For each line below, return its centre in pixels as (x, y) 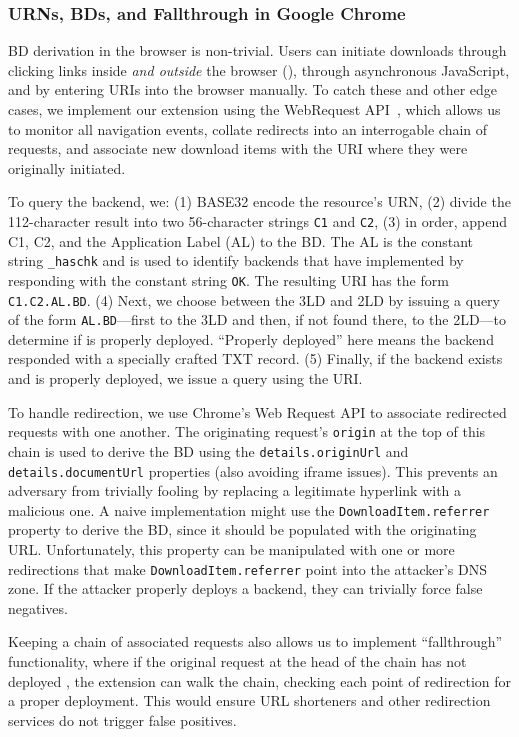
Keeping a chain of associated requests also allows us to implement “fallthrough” (255, 641)
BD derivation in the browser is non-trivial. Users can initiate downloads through (257, 50)
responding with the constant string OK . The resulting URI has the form (228, 279)
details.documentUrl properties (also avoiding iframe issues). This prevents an (253, 470)
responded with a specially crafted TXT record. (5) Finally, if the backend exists (255, 358)
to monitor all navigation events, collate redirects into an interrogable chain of (248, 128)
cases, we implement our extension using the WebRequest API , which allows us (254, 109)
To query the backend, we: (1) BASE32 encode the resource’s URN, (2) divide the (259, 201)
